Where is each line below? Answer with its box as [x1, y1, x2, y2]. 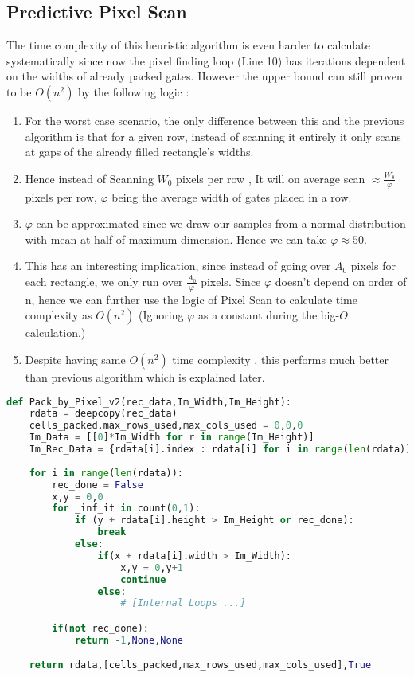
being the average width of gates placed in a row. [111, 188, 352, 205]
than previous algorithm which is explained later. [25, 368, 265, 385]
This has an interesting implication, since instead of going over [25, 257, 331, 274]
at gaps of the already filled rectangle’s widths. [25, 143, 254, 160]
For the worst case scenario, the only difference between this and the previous [25, 112, 404, 128]
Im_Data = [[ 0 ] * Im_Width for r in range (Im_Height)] [29, 432, 314, 444]
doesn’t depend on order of [275, 272, 407, 289]
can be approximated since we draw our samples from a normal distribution [36, 215, 406, 232]
